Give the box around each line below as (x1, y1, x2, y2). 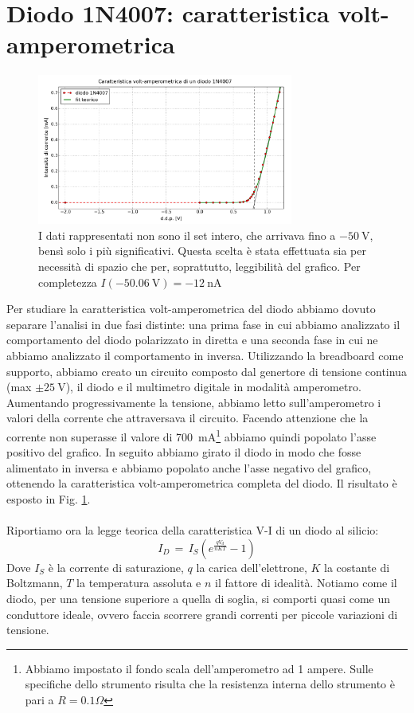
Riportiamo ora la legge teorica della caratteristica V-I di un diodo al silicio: (6, 522, 379, 539)
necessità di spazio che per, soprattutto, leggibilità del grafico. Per (38, 258, 361, 275)
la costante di (324, 558, 390, 575)
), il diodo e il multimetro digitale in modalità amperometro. (65, 378, 361, 395)
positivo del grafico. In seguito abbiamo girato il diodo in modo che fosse (6, 444, 361, 460)
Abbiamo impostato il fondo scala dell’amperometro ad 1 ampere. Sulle (25, 660, 373, 676)
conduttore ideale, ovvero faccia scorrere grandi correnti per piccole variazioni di (6, 605, 398, 622)
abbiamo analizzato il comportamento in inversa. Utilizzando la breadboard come (6, 347, 404, 363)
